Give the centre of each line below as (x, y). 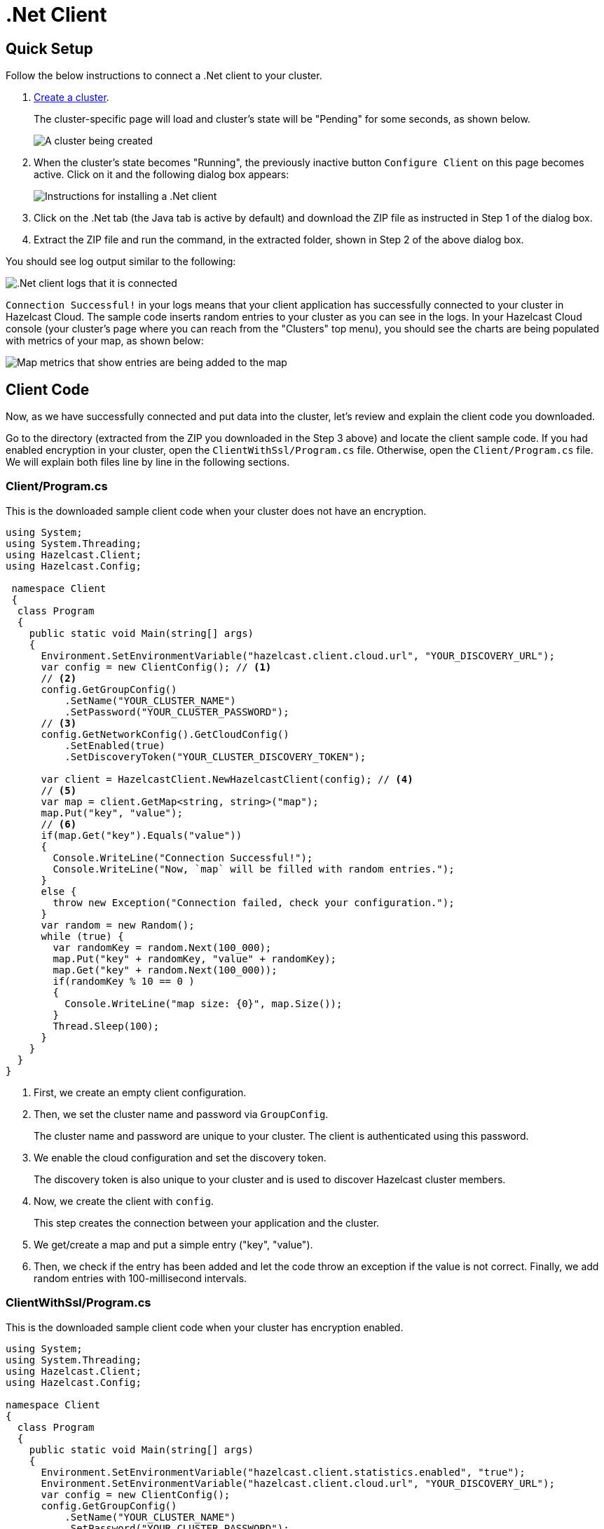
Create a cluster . (71, 97)
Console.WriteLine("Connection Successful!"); (183, 857)
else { (59, 891)
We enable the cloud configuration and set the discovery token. (180, 1157)
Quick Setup (49, 48)
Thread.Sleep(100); (106, 1026)
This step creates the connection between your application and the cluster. (207, 1222)
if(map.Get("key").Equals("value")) (142, 835)
